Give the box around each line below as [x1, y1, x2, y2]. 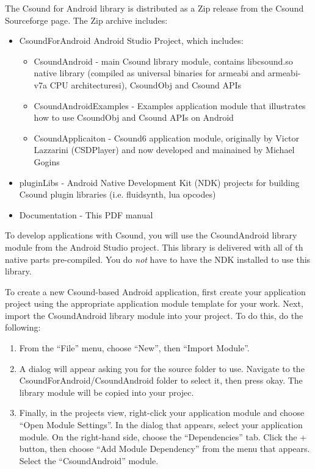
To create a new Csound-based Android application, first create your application [5, 285, 306, 298]
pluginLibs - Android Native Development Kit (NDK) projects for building [19, 176, 300, 188]
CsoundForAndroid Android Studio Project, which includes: [19, 34, 244, 47]
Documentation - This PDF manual [19, 208, 153, 221]
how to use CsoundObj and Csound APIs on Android [34, 111, 234, 124]
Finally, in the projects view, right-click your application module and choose [19, 406, 305, 419]
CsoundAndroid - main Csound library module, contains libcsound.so [34, 54, 293, 67]
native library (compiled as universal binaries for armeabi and [34, 66, 266, 79]
